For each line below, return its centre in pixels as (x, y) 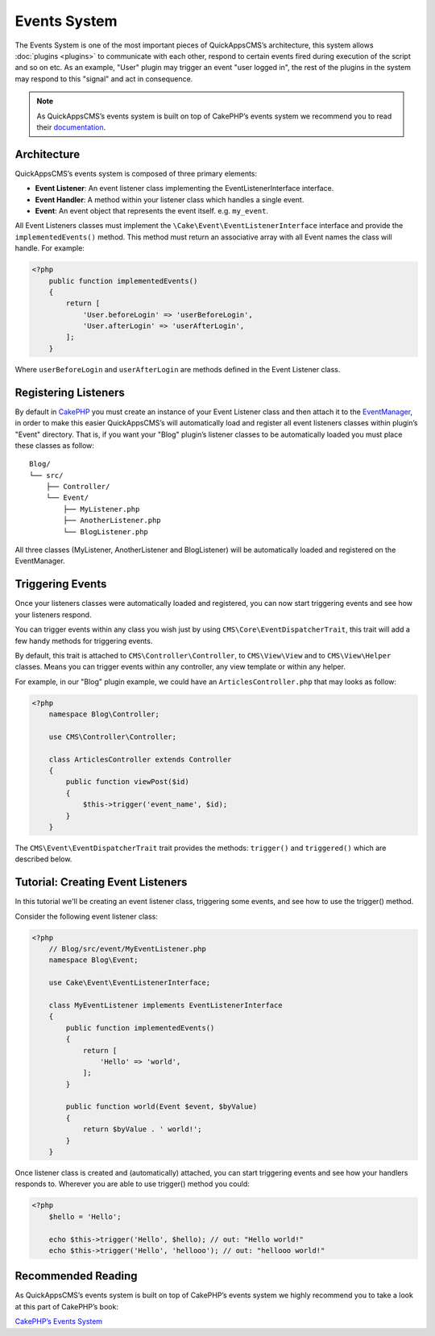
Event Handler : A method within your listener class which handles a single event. (170, 199)
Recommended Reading (76, 1276)
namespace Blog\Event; (93, 960)
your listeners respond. (53, 614)
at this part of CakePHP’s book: (66, 1306)
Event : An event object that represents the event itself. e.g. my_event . (152, 210)
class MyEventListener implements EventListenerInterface (166, 1005)
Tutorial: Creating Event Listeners (101, 882)
